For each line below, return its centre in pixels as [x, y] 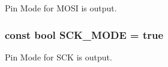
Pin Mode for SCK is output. [58, 57]
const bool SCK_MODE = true [84, 34]
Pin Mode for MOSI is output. [61, 8]
